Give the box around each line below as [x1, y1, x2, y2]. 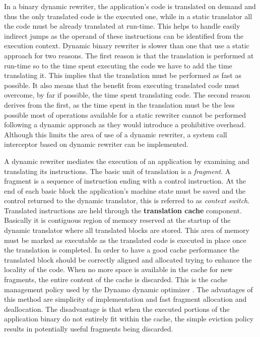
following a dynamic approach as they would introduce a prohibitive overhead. [4, 119, 246, 130]
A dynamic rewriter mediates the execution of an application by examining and [4, 155, 249, 166]
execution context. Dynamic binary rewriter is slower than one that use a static [4, 40, 249, 51]
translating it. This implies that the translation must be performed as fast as [4, 70, 241, 80]
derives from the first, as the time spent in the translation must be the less [4, 99, 235, 110]
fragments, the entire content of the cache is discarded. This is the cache [4, 274, 227, 285]
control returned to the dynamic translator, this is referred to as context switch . [4, 195, 250, 206]
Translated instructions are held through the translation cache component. [4, 205, 242, 215]
